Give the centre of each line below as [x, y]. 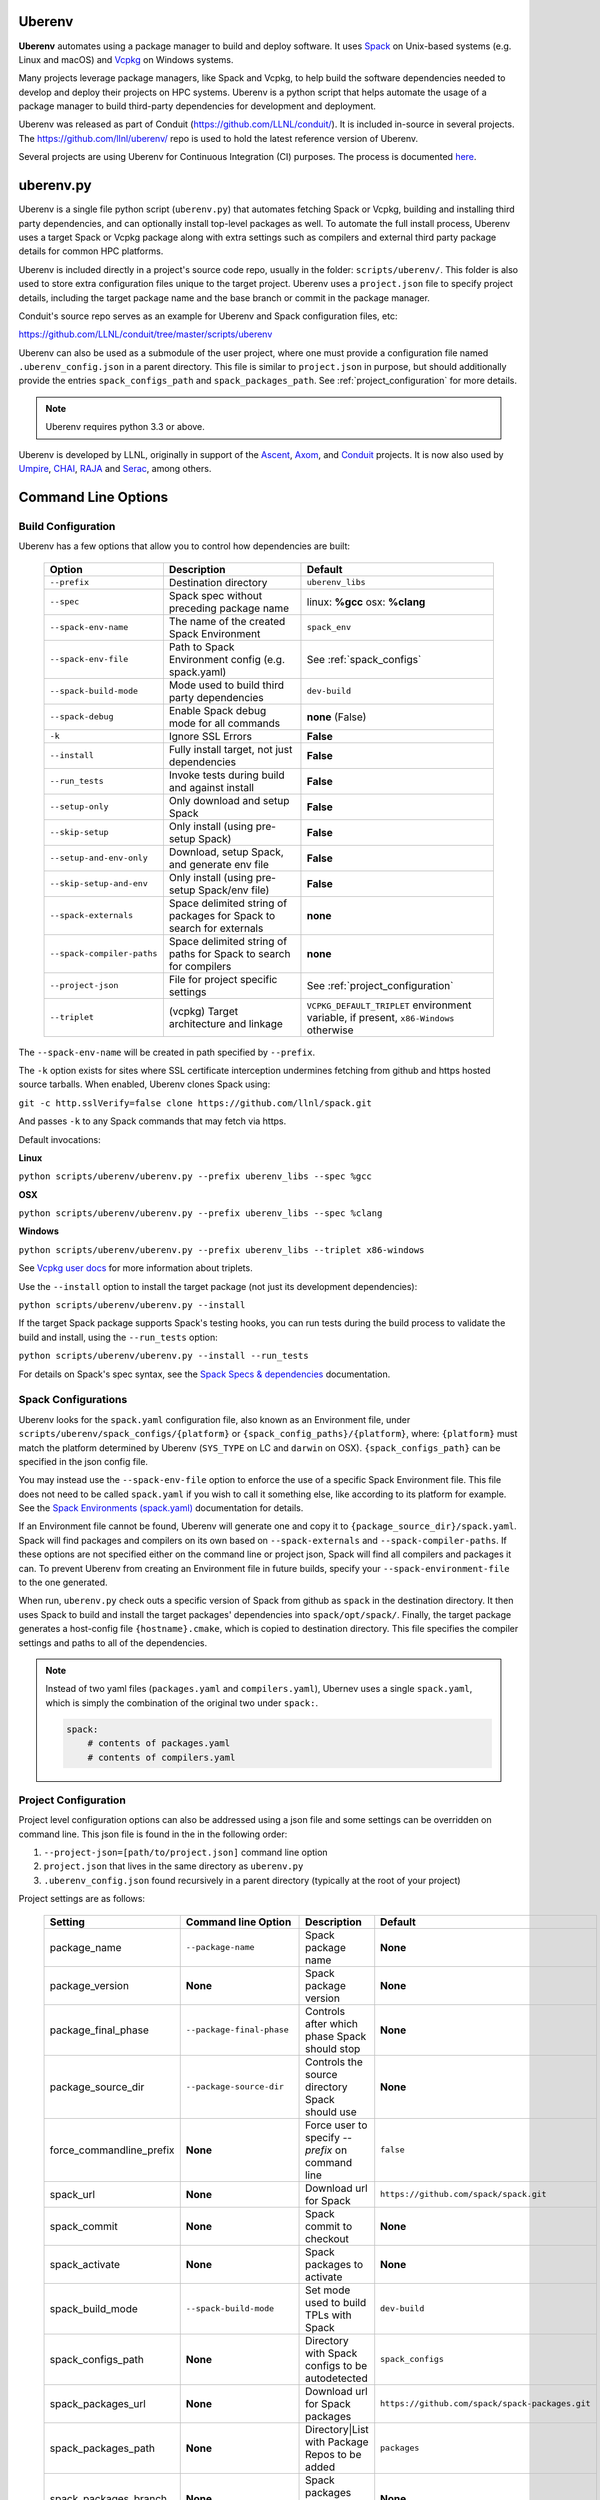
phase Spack [336, 2036]
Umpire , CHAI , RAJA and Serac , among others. [115, 469]
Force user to [336, 2125]
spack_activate [84, 2264]
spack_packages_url [98, 2403]
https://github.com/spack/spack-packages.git [485, 2403]
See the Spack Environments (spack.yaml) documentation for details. [161, 1508]
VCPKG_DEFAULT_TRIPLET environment [389, 1005]
